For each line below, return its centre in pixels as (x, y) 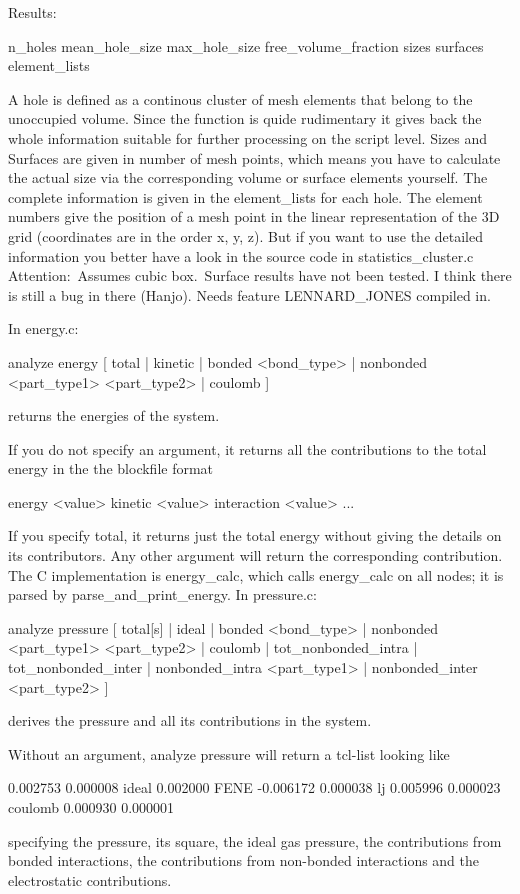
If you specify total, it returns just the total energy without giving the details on (255, 535)
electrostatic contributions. (90, 879)
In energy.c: (43, 328)
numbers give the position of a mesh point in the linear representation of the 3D (254, 216)
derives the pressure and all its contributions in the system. (190, 720)
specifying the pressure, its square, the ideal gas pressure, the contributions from (255, 840)
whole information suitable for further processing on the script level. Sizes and (247, 137)
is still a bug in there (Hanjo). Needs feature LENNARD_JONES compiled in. (249, 294)
